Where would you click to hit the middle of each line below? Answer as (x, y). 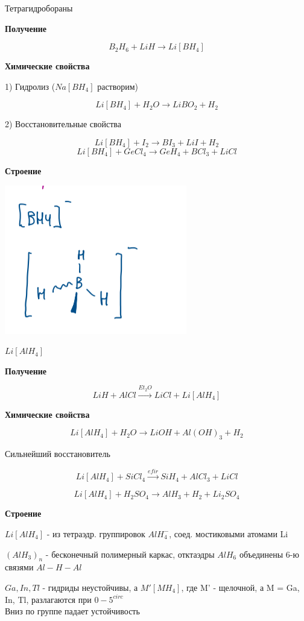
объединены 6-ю (269, 554)
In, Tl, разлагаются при (48, 599)
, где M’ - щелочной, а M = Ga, (240, 587)
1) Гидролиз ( (30, 86)
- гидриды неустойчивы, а (90, 587)
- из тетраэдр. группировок (96, 533)
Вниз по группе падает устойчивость (72, 611)
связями (19, 567)
